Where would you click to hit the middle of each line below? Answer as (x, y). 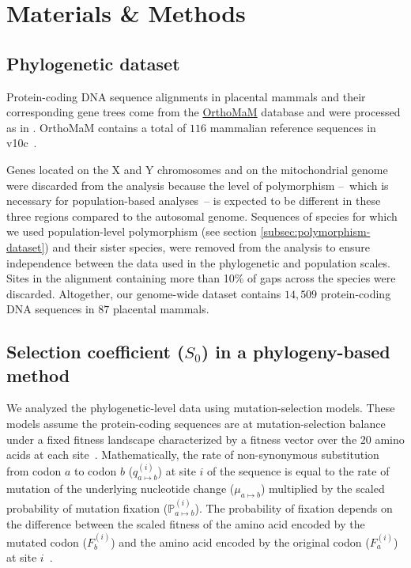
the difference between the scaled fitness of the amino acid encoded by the (186, 524)
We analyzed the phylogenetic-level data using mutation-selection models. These (201, 408)
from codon (34, 471)
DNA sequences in (51, 309)
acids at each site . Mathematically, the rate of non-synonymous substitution (193, 454)
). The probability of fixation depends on (294, 507)
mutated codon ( (47, 541)
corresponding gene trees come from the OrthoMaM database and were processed (204, 112)
